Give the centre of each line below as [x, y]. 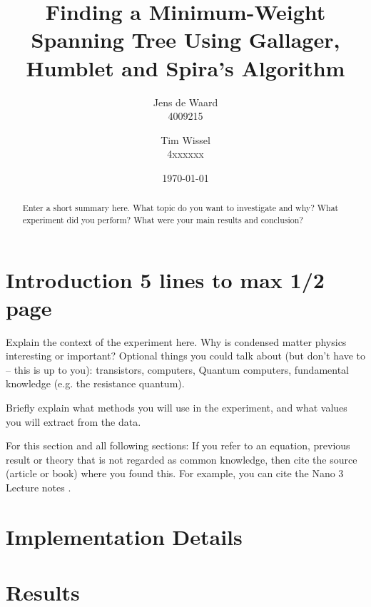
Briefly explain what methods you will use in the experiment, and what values [177, 408]
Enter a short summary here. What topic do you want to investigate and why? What [181, 208]
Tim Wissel [185, 139]
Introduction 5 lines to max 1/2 [165, 279]
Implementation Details [124, 536]
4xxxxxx [185, 154]
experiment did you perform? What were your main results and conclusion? [163, 219]
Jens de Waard [185, 102]
